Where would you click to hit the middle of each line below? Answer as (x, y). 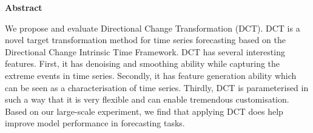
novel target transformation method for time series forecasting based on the (145, 40)
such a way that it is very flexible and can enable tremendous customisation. (147, 99)
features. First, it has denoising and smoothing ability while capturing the (143, 63)
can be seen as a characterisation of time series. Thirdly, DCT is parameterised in (157, 87)
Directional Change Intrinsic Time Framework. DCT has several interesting (145, 51)
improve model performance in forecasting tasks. (95, 123)
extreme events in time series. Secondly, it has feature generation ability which (151, 75)
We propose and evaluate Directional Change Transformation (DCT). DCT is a (153, 28)
